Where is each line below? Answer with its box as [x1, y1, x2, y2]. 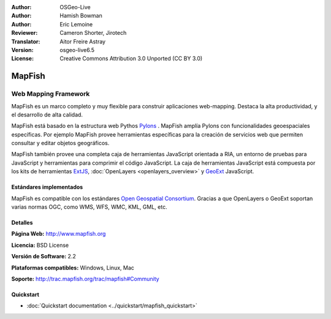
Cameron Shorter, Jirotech [59, 29, 127, 37]
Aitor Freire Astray [59, 37, 106, 45]
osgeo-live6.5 [59, 46, 95, 53]
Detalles [11, 219, 33, 227]
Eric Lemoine [59, 20, 93, 28]
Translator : [11, 37, 40, 45]
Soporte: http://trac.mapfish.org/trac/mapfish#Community [11, 275, 159, 282]
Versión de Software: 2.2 [11, 253, 76, 260]
